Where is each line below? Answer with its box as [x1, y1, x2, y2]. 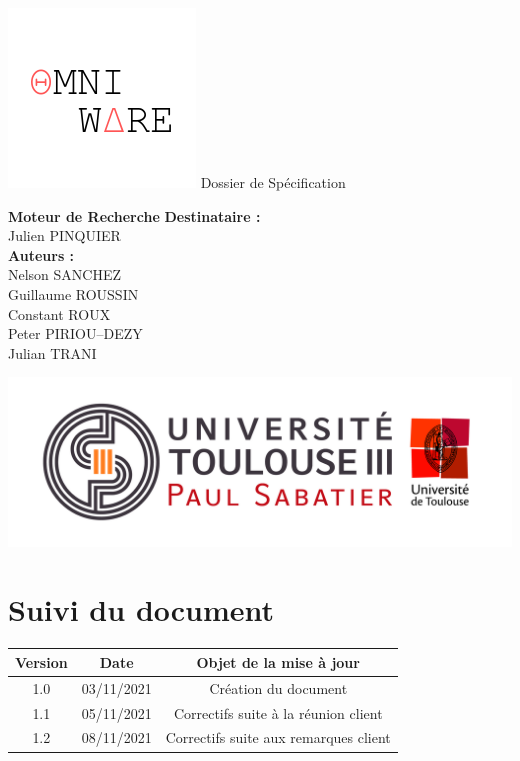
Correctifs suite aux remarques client [165, 727, 391, 748]
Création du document [209, 677, 348, 698]
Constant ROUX [8, 303, 111, 324]
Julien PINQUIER [8, 225, 121, 246]
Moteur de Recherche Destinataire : [8, 205, 261, 226]
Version [15, 651, 68, 672]
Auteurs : [8, 244, 75, 265]
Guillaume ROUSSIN [8, 283, 139, 304]
